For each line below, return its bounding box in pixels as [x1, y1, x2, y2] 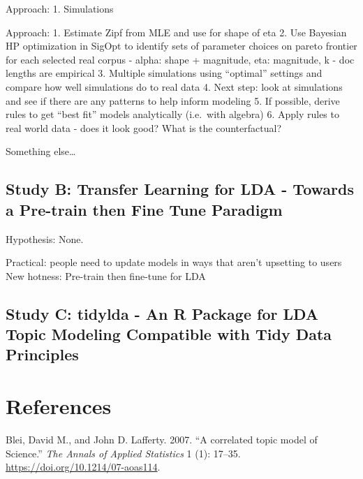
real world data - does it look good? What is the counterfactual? [6, 120, 281, 135]
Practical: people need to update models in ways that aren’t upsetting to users [6, 255, 342, 270]
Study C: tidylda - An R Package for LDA [6, 302, 319, 324]
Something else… [6, 144, 76, 159]
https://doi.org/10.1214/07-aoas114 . [6, 459, 161, 474]
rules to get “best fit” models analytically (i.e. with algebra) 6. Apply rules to [6, 107, 339, 121]
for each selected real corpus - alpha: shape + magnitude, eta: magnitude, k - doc [6, 52, 355, 66]
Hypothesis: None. [6, 231, 84, 246]
